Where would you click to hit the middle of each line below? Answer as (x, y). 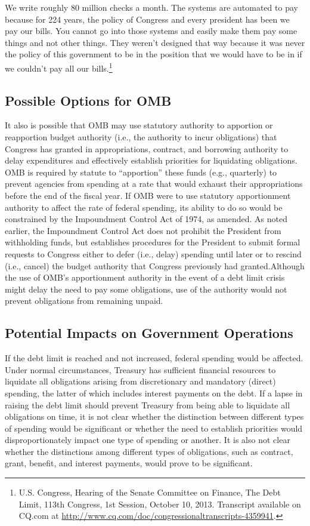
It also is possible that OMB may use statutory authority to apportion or (139, 125)
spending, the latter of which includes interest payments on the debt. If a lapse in (154, 393)
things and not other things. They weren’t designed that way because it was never (155, 42)
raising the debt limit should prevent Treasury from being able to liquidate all (148, 405)
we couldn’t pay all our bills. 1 (59, 67)
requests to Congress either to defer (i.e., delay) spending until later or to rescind (153, 253)
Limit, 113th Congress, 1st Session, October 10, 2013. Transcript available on (160, 504)
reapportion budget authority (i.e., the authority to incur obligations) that (141, 137)
